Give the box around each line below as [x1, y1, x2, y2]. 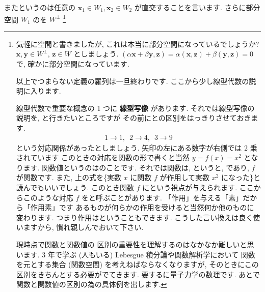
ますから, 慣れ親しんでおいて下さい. [23, 222, 144, 232]
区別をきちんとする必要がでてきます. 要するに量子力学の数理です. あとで [16, 269, 260, 279]
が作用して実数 [160, 172, 210, 183]
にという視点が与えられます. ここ [142, 182, 254, 192]
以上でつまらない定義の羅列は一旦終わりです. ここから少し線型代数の [16, 75, 249, 86]
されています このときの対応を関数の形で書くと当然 [16, 152, 190, 163]
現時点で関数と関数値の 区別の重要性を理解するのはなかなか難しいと [16, 239, 247, 249]
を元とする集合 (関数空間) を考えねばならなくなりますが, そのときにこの [16, 259, 259, 270]
